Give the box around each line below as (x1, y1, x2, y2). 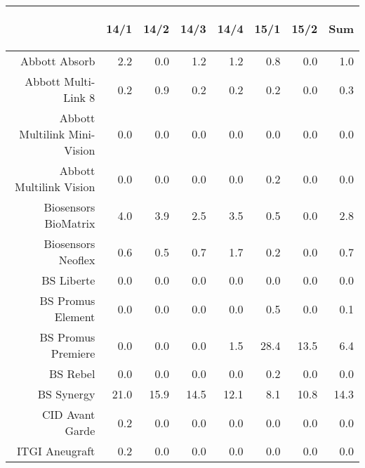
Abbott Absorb (20, 53, 95, 69)
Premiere (51, 345, 95, 361)
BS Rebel (49, 365, 95, 382)
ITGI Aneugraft (17, 443, 95, 459)
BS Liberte (41, 272, 95, 288)
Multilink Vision (14, 178, 95, 195)
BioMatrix (44, 215, 95, 231)
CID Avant (42, 406, 95, 422)
